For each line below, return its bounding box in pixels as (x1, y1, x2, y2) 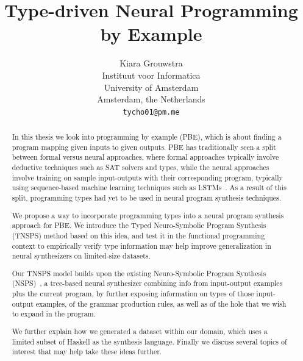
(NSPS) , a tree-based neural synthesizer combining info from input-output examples (12, 278, 283, 288)
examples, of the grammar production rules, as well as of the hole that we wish (35, 298, 287, 309)
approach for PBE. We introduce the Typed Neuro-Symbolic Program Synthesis (12, 220, 266, 231)
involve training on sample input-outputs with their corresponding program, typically (12, 172, 283, 182)
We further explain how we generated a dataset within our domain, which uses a (12, 326, 268, 336)
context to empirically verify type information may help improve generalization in (12, 240, 271, 251)
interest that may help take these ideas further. (12, 346, 162, 357)
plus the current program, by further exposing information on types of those (12, 288, 254, 299)
